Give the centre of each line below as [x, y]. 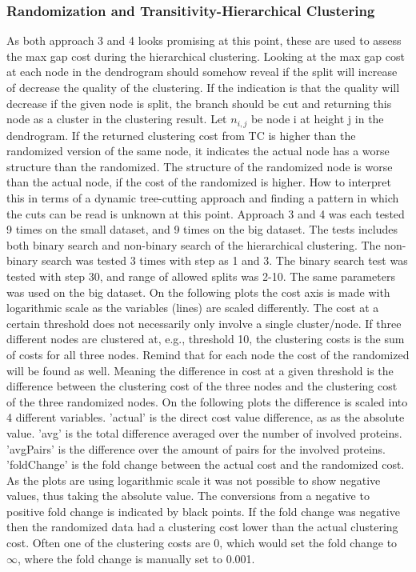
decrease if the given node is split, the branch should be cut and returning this [199, 103]
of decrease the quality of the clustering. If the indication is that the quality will [203, 87]
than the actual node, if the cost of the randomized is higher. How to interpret [199, 182]
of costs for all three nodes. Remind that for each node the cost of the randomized [208, 354]
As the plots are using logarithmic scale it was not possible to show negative [194, 480]
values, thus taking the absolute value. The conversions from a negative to [188, 496]
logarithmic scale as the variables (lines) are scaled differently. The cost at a [193, 308]
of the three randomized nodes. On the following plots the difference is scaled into [207, 401]
